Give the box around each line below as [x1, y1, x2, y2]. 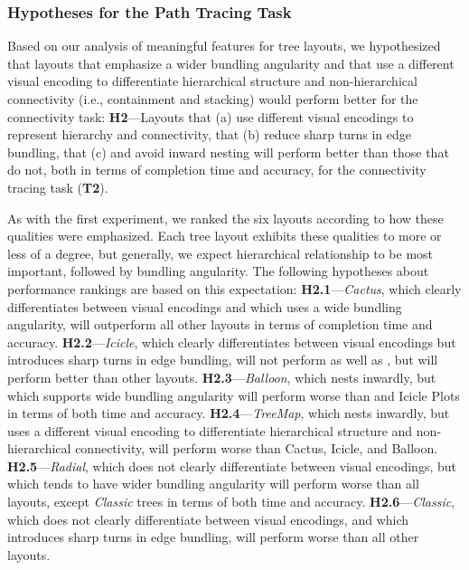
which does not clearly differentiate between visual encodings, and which [7, 509, 409, 528]
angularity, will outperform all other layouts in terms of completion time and [7, 315, 433, 334]
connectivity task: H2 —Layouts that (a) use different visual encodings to [7, 107, 414, 126]
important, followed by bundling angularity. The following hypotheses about [7, 261, 429, 280]
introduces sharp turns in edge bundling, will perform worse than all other [7, 527, 419, 546]
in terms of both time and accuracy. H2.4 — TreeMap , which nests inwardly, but [7, 404, 450, 423]
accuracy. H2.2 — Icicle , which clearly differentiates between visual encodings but [7, 332, 456, 351]
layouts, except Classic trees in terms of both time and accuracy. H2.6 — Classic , [7, 492, 455, 511]
